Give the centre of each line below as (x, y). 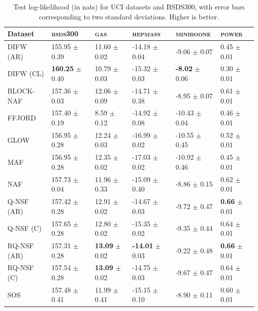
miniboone (193, 34)
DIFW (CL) (26, 73)
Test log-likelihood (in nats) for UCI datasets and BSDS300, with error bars (129, 6)
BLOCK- (21, 90)
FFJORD (22, 118)
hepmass (146, 34)
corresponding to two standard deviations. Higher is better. (129, 16)
